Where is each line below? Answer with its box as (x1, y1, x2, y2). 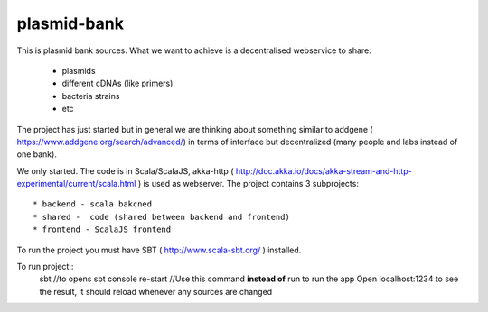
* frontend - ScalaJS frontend (33, 225, 172, 234)
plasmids (61, 65, 96, 76)
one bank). (16, 149, 58, 160)
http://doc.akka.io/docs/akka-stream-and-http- (235, 165, 412, 176)
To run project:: (16, 262, 74, 272)
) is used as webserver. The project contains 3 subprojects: (137, 179, 359, 189)
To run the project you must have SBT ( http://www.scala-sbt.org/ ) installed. (16, 244, 302, 255)
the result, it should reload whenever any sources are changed (39, 286, 273, 297)
